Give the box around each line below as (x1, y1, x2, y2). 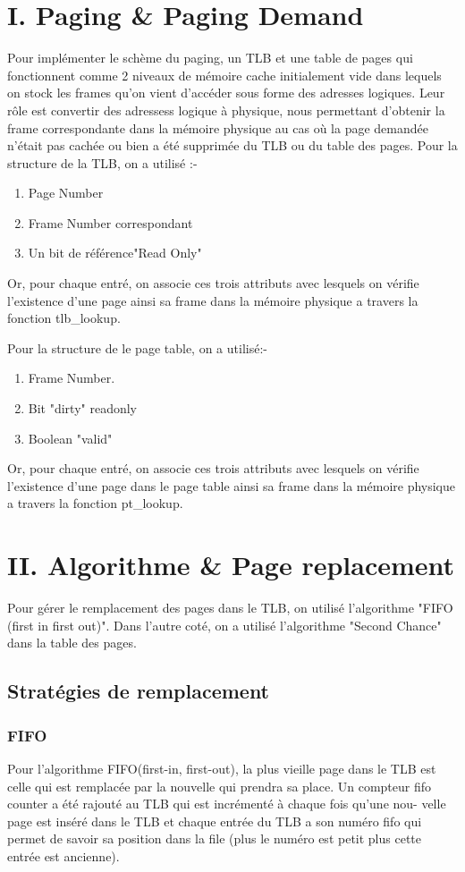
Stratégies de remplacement (7, 677, 270, 705)
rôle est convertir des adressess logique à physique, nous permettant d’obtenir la (7, 100, 445, 119)
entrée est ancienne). (7, 846, 120, 865)
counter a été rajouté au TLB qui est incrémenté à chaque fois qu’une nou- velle (7, 794, 446, 813)
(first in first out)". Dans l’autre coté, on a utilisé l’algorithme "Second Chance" (7, 615, 442, 634)
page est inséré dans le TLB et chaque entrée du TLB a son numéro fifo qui (7, 811, 422, 830)
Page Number (28, 183, 104, 202)
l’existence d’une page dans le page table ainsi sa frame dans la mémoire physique (7, 476, 456, 495)
